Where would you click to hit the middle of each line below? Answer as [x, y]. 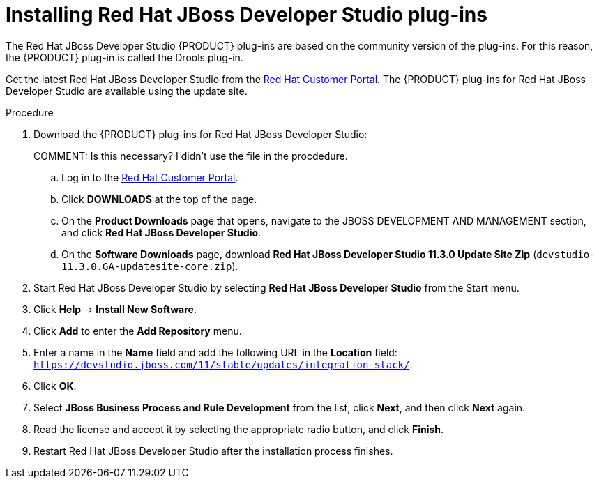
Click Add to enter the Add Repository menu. [138, 331]
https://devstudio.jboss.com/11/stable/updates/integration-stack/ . [223, 364]
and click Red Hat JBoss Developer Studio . [161, 232]
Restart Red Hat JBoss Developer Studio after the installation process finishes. [213, 451]
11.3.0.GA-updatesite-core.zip [147, 266]
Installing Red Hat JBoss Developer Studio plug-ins [247, 15]
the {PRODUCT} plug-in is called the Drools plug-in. [124, 57]
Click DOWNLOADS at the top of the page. [159, 199]
